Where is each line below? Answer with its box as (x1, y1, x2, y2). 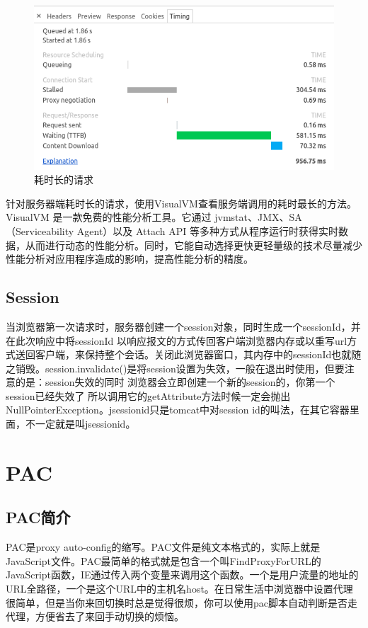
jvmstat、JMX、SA (214, 210, 302, 224)
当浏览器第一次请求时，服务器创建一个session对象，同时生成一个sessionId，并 (6, 319, 361, 333)
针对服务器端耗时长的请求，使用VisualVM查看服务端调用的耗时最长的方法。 (6, 195, 357, 210)
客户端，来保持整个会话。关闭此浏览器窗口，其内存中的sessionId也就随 (35, 347, 362, 362)
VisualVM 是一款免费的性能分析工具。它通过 (6, 210, 212, 224)
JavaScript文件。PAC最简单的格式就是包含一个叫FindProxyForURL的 (6, 553, 321, 568)
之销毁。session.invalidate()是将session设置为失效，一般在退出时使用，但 (6, 360, 335, 375)
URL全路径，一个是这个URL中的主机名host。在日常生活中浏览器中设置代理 (6, 581, 353, 596)
